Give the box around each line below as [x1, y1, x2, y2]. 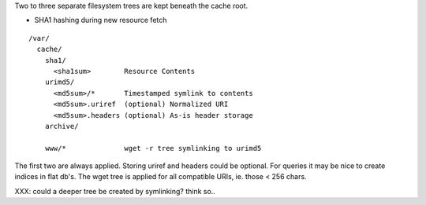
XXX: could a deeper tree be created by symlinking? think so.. [14, 186, 216, 196]
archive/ [44, 122, 79, 130]
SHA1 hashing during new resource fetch [34, 16, 167, 25]
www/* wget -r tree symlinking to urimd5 [44, 144, 262, 152]
